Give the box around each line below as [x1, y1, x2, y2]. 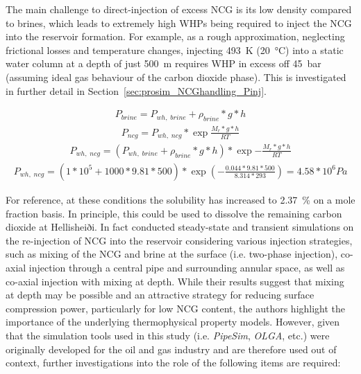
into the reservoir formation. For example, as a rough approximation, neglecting [6, 29, 345, 44]
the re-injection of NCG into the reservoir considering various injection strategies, [6, 233, 353, 247]
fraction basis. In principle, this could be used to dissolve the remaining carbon [6, 206, 342, 220]
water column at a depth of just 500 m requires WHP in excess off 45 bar [6, 56, 321, 71]
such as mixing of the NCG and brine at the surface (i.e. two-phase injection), [6, 247, 338, 261]
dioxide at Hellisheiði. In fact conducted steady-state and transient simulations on [6, 220, 354, 234]
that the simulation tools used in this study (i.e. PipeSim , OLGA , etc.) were [6, 328, 330, 342]
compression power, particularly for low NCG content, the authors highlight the [6, 301, 346, 315]
